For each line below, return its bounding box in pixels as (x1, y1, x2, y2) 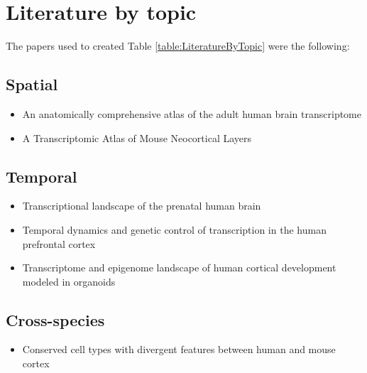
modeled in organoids (22, 274, 116, 288)
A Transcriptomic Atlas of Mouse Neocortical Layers (22, 130, 252, 145)
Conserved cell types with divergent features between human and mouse (22, 342, 336, 357)
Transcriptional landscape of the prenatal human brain (22, 198, 261, 213)
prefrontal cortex (22, 236, 96, 251)
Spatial (6, 73, 58, 95)
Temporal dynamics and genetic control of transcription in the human (22, 222, 327, 237)
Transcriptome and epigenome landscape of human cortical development (22, 260, 336, 275)
